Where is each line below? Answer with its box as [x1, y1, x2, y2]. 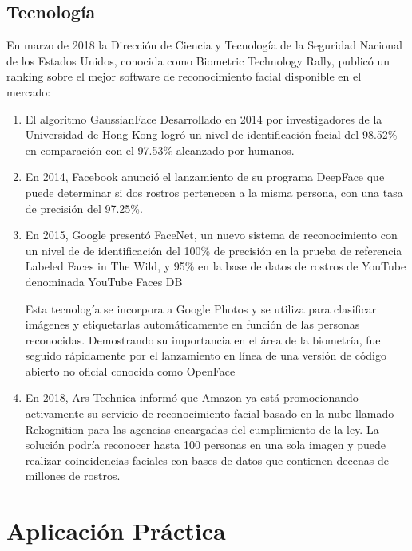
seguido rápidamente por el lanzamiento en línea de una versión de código [25, 347, 386, 364]
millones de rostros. [25, 467, 121, 484]
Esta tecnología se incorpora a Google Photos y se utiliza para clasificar [25, 300, 377, 317]
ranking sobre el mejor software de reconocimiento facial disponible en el [6, 68, 362, 85]
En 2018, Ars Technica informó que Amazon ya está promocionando [25, 389, 359, 406]
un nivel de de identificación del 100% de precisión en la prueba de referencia [25, 242, 402, 258]
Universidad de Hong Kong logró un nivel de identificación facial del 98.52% [25, 126, 398, 143]
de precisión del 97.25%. [25, 199, 143, 216]
